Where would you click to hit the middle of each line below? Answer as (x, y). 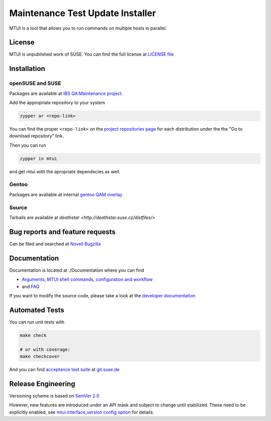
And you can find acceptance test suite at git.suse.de (64, 370)
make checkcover (40, 356)
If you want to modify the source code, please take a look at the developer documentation (102, 295)
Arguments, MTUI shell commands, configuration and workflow (87, 279)
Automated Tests (37, 310)
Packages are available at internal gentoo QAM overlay (66, 194)
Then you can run (28, 145)
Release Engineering (42, 384)
